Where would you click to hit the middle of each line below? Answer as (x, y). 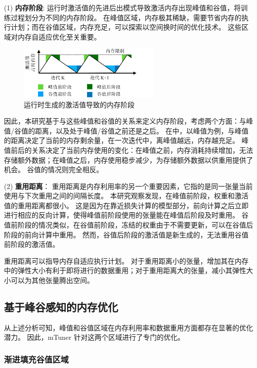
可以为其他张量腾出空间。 (52, 280)
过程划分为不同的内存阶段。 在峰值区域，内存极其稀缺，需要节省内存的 (126, 17)
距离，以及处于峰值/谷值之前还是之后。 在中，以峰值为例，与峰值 (142, 130)
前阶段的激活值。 (32, 244)
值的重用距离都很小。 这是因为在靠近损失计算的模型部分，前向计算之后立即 (126, 205)
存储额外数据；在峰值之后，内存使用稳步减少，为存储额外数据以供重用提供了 (128, 160)
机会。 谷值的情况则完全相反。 (54, 169)
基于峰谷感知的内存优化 (61, 307)
